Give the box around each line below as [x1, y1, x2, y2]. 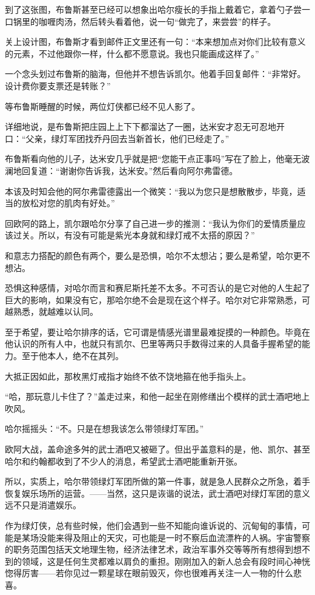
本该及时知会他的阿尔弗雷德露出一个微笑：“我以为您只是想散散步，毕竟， [5, 184, 297, 197]
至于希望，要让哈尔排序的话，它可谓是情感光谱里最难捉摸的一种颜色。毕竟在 [5, 325, 310, 338]
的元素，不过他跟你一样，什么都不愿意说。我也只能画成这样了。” [5, 47, 259, 59]
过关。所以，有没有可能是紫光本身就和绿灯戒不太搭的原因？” [13, 229, 255, 241]
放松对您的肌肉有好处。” [21, 197, 115, 209]
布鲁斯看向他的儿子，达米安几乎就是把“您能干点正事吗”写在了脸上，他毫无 [5, 152, 302, 165]
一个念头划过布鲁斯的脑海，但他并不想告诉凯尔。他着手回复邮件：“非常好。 [5, 67, 306, 80]
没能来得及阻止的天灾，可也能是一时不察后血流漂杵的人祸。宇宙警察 [38, 531, 310, 543]
